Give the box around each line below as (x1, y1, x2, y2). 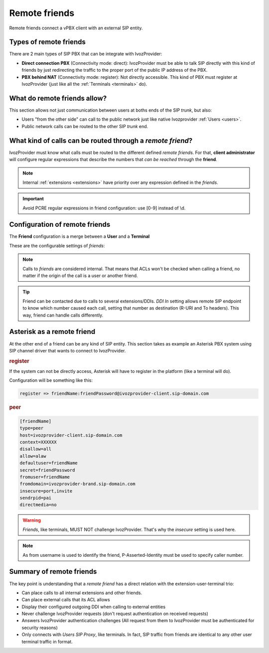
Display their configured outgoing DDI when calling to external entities (21, 604, 166, 610)
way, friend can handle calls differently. (22, 312, 104, 318)
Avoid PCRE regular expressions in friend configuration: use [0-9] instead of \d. (22, 205, 186, 211)
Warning (22, 517, 41, 523)
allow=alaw (19, 453, 46, 459)
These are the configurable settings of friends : (9, 242, 105, 249)
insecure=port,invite (19, 488, 73, 493)
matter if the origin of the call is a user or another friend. (22, 273, 138, 279)
